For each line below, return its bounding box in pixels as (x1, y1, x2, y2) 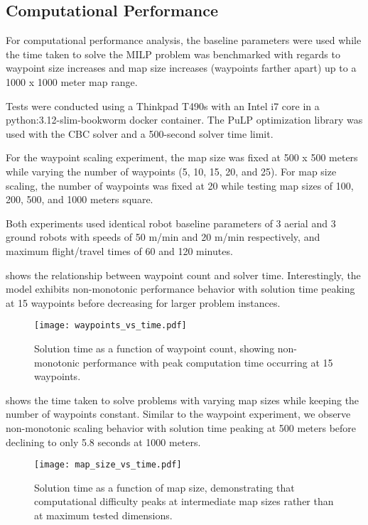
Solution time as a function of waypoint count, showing (34, 340, 275, 355)
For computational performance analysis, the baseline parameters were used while (6, 33, 362, 48)
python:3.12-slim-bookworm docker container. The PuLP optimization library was (6, 112, 363, 127)
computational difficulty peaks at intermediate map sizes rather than (34, 494, 334, 509)
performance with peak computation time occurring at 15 (82, 354, 333, 369)
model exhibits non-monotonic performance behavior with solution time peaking (6, 281, 355, 296)
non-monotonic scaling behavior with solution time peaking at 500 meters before (6, 420, 357, 435)
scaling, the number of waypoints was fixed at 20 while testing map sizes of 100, (6, 178, 354, 193)
